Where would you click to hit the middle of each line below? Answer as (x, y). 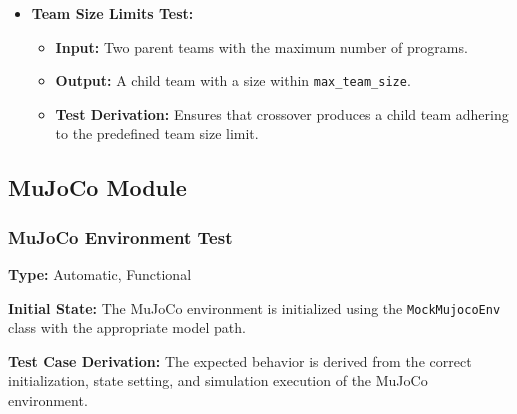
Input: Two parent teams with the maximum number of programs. (261, 46)
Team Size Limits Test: (112, 13)
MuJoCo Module (97, 187)
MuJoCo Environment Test (120, 236)
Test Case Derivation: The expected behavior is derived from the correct (240, 360)
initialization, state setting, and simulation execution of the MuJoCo (218, 380)
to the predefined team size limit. (157, 133)
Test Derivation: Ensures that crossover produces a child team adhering (282, 113)
